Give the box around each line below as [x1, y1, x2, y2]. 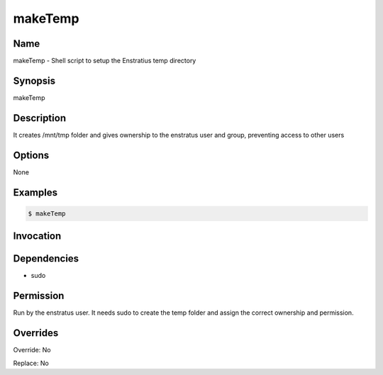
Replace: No [13, 359, 49, 367]
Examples [13, 186, 58, 198]
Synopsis [13, 74, 56, 86]
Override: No [13, 346, 51, 354]
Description [13, 112, 67, 124]
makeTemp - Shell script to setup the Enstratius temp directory [13, 57, 196, 65]
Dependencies [13, 252, 79, 265]
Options [13, 149, 50, 161]
